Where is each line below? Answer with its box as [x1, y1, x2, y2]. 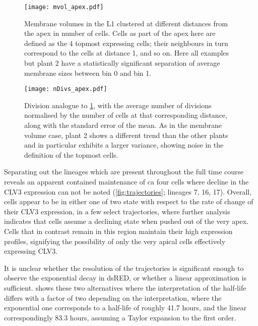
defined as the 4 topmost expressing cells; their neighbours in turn [24, 37, 228, 48]
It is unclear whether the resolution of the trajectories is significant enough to [4, 262, 244, 273]
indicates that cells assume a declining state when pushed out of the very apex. [4, 216, 249, 226]
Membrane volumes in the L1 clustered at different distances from [24, 18, 228, 28]
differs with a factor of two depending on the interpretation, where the [4, 292, 222, 303]
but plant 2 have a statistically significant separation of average [24, 58, 220, 68]
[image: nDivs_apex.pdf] [24, 85, 107, 93]
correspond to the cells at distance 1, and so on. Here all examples [24, 48, 229, 58]
